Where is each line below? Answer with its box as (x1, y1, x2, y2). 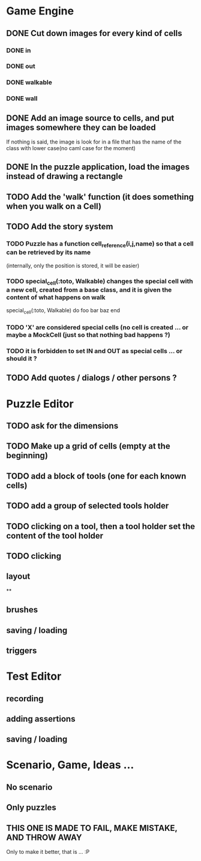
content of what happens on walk (6, 293, 106, 301)
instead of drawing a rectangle (6, 171, 123, 181)
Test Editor (6, 669, 62, 683)
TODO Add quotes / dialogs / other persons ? (6, 373, 177, 383)
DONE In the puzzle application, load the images (6, 162, 190, 172)
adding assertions (6, 713, 76, 724)
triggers (6, 645, 37, 656)
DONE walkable (6, 78, 52, 86)
